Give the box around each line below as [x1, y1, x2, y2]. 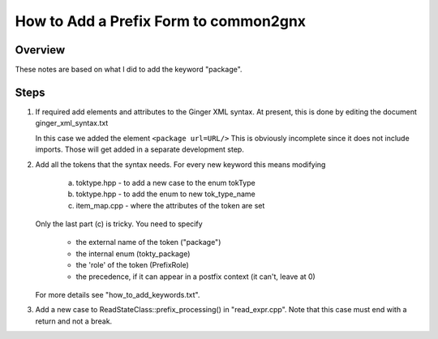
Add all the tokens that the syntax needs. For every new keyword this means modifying [35, 159, 326, 169]
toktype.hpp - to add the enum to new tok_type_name [75, 189, 255, 199]
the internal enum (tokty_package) [75, 248, 191, 259]
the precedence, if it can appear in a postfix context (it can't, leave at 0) [75, 272, 316, 281]
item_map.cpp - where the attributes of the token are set [75, 200, 265, 210]
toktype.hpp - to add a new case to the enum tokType [75, 178, 255, 187]
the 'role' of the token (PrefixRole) [75, 260, 190, 270]
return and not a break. [35, 316, 113, 326]
